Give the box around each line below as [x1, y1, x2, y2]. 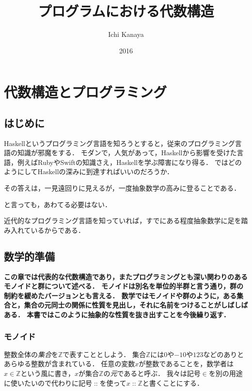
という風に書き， [20, 368, 75, 378]
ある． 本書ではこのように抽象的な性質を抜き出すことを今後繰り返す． [4, 310, 230, 320]
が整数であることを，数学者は [139, 358, 234, 369]
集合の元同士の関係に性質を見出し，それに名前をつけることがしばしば [24, 300, 248, 310]
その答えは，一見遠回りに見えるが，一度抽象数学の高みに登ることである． [4, 183, 241, 193]
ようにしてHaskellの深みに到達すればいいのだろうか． [4, 166, 174, 177]
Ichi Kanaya [108, 29, 144, 39]
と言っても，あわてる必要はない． [4, 199, 112, 209]
